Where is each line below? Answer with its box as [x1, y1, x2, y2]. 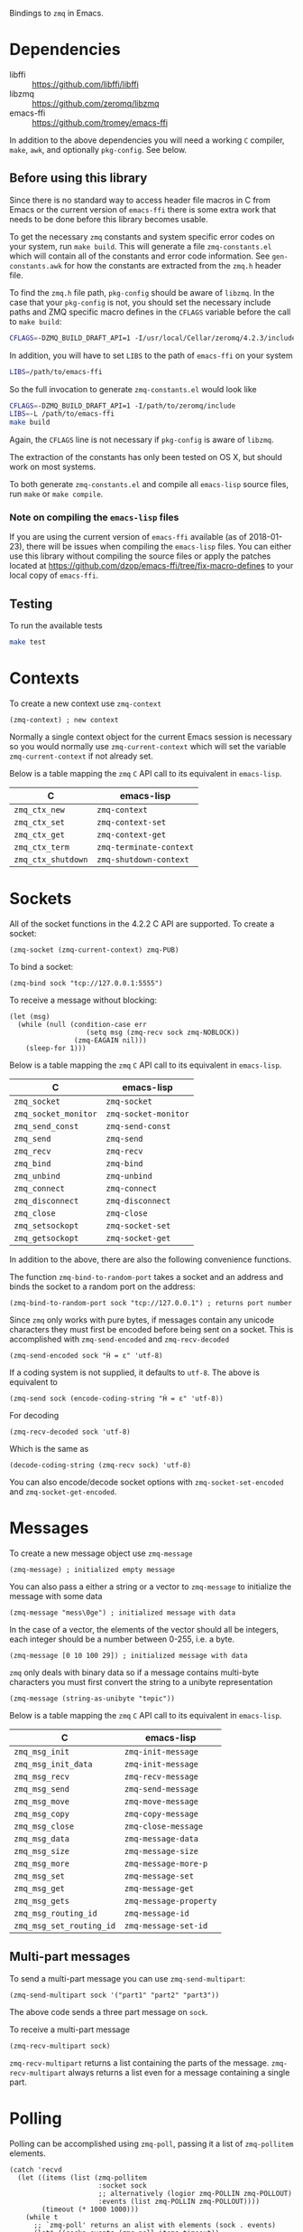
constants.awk [9, 261, 63, 270]
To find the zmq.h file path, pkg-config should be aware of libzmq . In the [9, 287, 275, 297]
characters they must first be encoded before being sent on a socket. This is [9, 1323, 294, 1334]
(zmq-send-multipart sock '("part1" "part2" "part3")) [9, 1991, 220, 2000]
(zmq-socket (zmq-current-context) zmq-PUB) [9, 945, 179, 955]
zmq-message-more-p [124, 1858, 208, 1869]
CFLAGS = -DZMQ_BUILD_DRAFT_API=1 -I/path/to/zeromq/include [9, 401, 236, 410]
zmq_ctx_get [14, 830, 66, 840]
